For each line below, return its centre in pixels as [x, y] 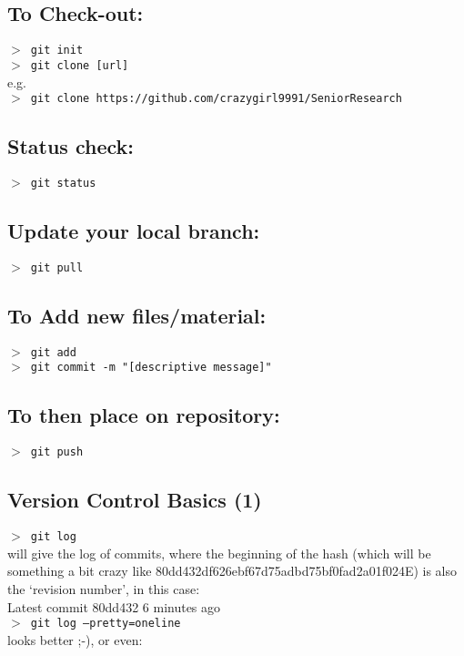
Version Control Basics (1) [135, 500]
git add [53, 352]
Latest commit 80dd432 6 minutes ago [114, 606]
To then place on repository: [144, 415]
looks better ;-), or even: [75, 639]
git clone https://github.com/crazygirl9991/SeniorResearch [216, 99]
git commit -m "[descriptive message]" [151, 368]
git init [57, 51]
